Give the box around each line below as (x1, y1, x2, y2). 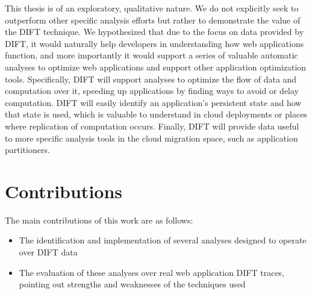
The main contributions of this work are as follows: (5, 213, 193, 226)
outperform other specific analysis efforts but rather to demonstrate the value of (5, 13, 301, 26)
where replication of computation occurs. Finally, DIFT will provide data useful (5, 119, 299, 132)
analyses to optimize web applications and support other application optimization (5, 60, 307, 73)
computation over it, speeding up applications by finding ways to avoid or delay (5, 84, 299, 97)
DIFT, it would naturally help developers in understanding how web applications (5, 37, 304, 49)
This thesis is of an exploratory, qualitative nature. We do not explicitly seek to (5, 2, 299, 14)
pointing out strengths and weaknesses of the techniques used (19, 278, 246, 290)
